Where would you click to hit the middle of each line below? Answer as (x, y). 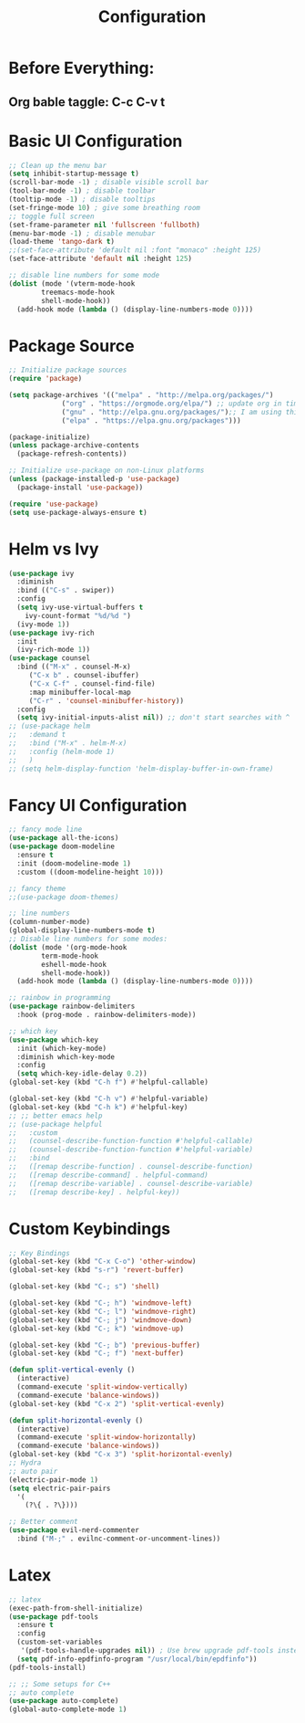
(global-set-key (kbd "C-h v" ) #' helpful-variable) (108, 1099)
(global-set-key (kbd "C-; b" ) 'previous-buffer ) (105, 1345)
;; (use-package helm (50, 726)
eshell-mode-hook (74, 964)
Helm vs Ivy (54, 549)
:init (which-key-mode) (61, 1048)
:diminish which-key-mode (66, 1056)
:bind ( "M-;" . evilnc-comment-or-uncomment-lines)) (119, 1539)
